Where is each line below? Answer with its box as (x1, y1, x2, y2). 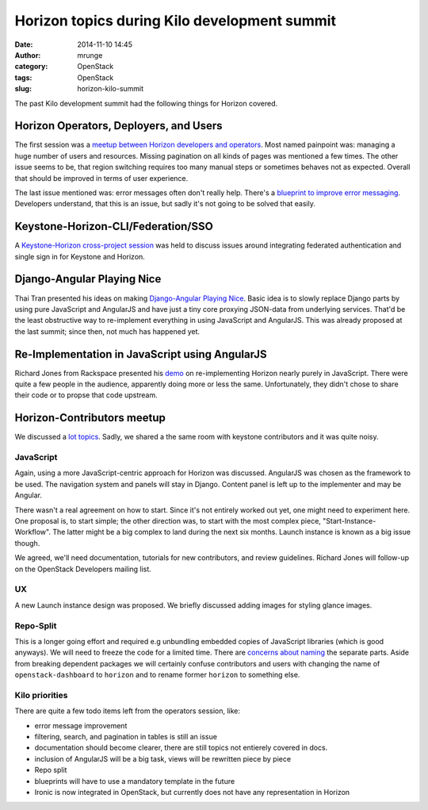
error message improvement (34, 720, 128, 730)
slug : (14, 84, 32, 94)
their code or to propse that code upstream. (14, 390, 158, 400)
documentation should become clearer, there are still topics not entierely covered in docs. (34, 743, 328, 753)
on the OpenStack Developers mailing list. (14, 564, 152, 574)
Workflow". (14, 528, 52, 537)
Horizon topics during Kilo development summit (14, 12, 337, 29)
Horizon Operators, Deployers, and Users (14, 119, 223, 132)
